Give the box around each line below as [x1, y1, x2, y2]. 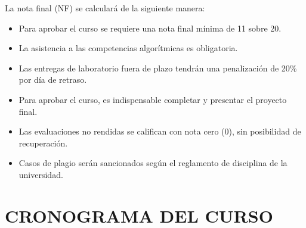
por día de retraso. [18, 73, 87, 86]
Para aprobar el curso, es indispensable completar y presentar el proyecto [18, 93, 287, 105]
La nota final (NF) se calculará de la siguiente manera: [5, 2, 205, 14]
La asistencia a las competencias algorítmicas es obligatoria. [18, 42, 238, 54]
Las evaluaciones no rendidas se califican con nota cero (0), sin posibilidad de [18, 125, 301, 138]
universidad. [18, 168, 63, 180]
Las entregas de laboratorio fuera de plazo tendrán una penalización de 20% [18, 61, 297, 74]
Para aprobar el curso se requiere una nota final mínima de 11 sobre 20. [18, 21, 282, 34]
